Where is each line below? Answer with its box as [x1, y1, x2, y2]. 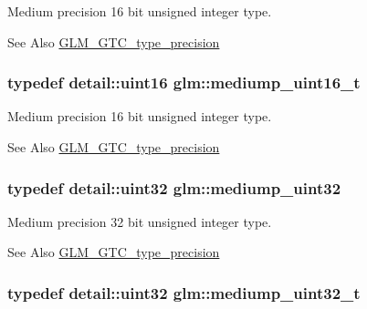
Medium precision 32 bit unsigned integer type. [7, 211, 272, 231]
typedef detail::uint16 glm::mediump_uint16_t [7, 71, 361, 94]
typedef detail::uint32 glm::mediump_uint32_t [7, 281, 361, 304]
